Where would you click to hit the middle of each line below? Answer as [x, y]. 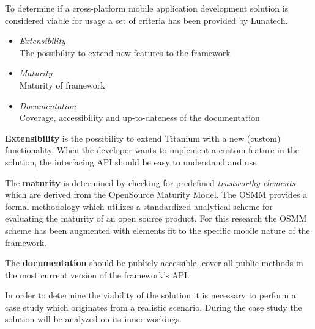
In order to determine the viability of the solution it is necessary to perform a [150, 295]
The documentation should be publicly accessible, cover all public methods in [154, 263]
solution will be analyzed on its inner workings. [93, 319]
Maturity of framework [62, 85]
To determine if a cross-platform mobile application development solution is [147, 8]
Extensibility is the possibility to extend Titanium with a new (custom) [143, 138]
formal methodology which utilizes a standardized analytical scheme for [139, 206]
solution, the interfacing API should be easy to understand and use [131, 161]
